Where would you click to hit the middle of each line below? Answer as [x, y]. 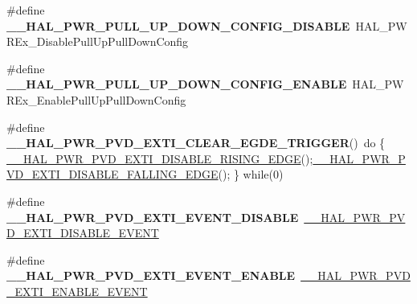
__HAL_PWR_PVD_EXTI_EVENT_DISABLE [153, 217]
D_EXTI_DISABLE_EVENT [83, 233]
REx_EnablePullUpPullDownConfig [96, 99]
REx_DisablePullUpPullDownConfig [98, 41]
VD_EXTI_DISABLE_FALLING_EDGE [112, 174]
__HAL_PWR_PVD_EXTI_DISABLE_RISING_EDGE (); [160, 158]
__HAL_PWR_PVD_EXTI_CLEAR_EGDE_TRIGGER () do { [196, 143]
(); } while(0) [251, 174]
